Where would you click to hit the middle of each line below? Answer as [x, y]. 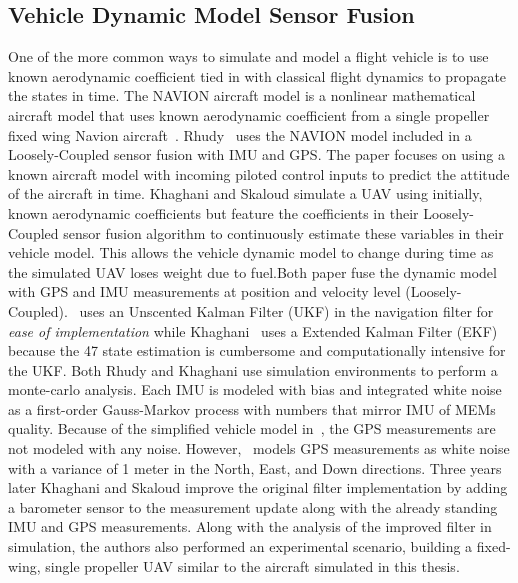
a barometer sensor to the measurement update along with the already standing [253, 506]
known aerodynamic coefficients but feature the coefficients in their [213, 212]
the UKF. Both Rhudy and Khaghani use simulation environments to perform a [253, 369]
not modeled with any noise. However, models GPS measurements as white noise [259, 448]
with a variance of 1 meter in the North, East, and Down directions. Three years [255, 467]
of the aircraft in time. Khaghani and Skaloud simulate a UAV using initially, [245, 193]
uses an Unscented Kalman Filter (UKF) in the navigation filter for [286, 310]
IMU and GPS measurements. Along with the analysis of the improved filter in [250, 526]
